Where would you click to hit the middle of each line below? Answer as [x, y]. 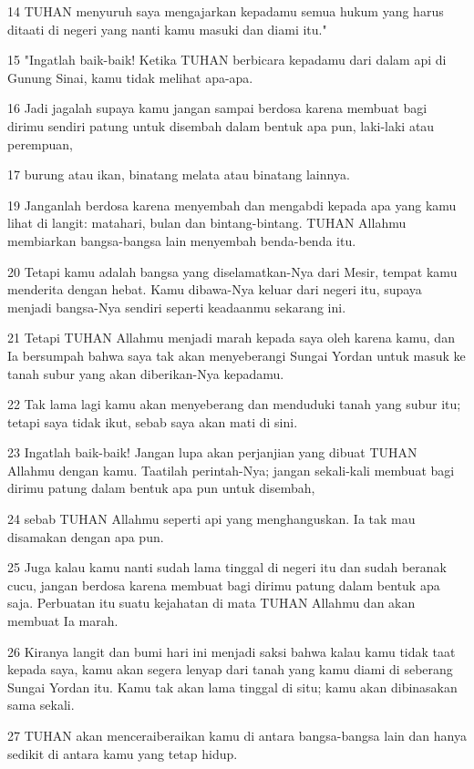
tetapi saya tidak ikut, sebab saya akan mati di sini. [153, 421]
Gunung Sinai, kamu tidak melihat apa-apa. [130, 77]
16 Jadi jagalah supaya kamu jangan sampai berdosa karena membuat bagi [217, 108]
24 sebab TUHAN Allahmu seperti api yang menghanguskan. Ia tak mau [211, 519]
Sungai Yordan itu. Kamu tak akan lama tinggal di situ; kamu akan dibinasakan [232, 687]
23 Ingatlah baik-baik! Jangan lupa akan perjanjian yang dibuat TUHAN [212, 452]
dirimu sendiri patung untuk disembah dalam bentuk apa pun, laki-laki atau [221, 125]
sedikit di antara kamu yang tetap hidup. [123, 753]
